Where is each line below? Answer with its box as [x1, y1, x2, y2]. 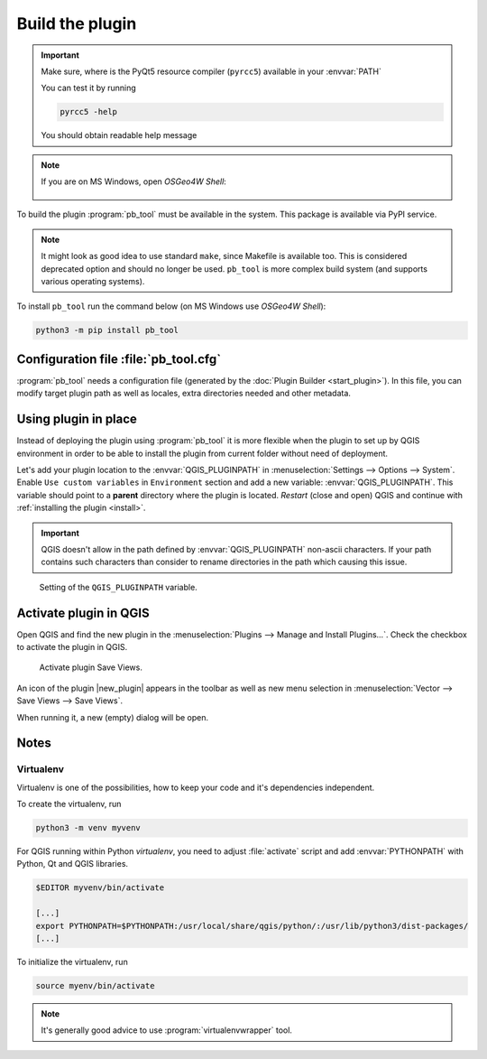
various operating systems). [41, 276, 145, 287]
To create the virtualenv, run [16, 799, 122, 810]
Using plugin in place [16, 412, 137, 427]
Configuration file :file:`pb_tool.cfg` [16, 351, 221, 367]
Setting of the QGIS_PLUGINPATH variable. [39, 581, 198, 592]
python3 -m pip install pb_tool [35, 325, 179, 336]
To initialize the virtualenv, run [16, 957, 128, 968]
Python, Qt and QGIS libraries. [16, 859, 129, 869]
